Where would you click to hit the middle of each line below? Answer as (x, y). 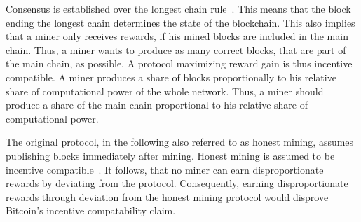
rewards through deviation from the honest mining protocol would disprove (167, 196)
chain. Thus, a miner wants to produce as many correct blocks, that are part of (176, 49)
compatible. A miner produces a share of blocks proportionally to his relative (171, 77)
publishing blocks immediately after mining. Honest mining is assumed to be (170, 155)
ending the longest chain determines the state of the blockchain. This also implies (180, 22)
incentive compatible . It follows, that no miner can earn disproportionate (165, 169)
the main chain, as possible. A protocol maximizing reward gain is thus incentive (179, 63)
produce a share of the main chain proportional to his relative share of (157, 105)
